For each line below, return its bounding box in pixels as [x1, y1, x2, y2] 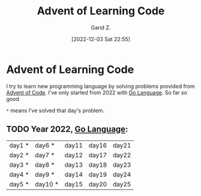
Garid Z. [91, 24, 111, 31]
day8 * [35, 160, 55, 169]
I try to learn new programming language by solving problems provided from [6, 82, 195, 90]
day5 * [9, 180, 29, 188]
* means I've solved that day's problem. [6, 106, 105, 114]
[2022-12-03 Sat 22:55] [71, 35, 131, 42]
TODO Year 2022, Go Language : [6, 124, 128, 134]
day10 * [35, 180, 59, 188]
